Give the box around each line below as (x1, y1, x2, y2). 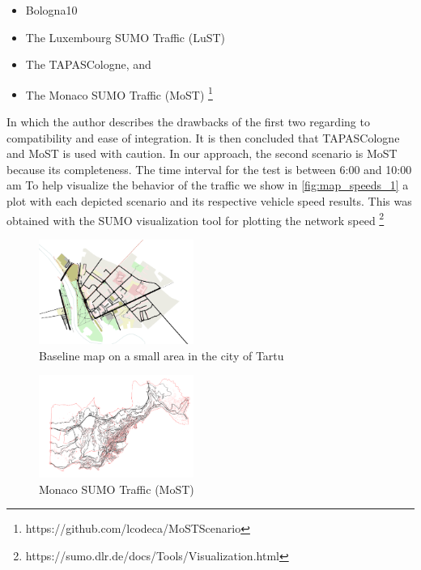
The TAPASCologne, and (25, 56, 151, 73)
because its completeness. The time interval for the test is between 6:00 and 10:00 (6, 160, 412, 177)
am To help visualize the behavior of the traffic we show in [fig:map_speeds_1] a (6, 177, 409, 194)
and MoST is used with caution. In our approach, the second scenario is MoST (6, 145, 398, 162)
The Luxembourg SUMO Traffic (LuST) (25, 28, 226, 45)
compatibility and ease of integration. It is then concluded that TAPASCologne (6, 129, 400, 146)
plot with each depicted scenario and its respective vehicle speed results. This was (6, 193, 412, 209)
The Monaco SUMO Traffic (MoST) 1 (25, 83, 213, 103)
